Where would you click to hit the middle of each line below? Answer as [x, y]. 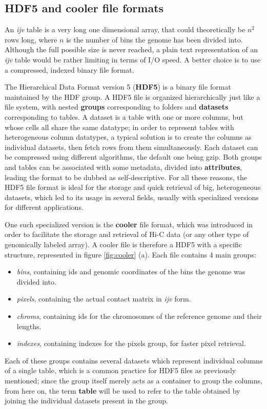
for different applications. [44, 207]
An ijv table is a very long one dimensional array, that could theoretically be [125, 29]
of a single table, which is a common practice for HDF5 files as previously [120, 370]
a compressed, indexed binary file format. [69, 69]
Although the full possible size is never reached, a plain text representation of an [131, 49]
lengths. [29, 326]
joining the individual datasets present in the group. [86, 401]
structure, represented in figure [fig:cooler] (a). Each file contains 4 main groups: [130, 254]
